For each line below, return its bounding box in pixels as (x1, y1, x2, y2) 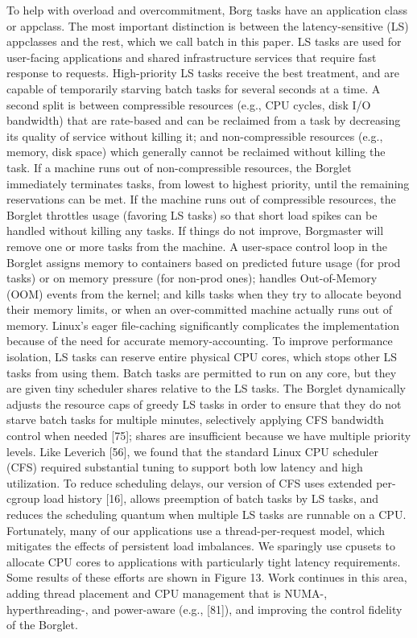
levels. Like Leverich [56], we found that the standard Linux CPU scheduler (6, 442, 378, 459)
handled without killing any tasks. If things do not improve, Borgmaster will (6, 222, 384, 239)
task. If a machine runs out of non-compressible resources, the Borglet (6, 158, 352, 175)
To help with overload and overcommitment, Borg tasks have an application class (6, 2, 407, 18)
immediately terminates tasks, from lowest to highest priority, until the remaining (6, 175, 410, 191)
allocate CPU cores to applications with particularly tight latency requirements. (6, 553, 401, 570)
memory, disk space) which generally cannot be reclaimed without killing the (6, 143, 386, 160)
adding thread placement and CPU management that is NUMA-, (6, 584, 328, 601)
